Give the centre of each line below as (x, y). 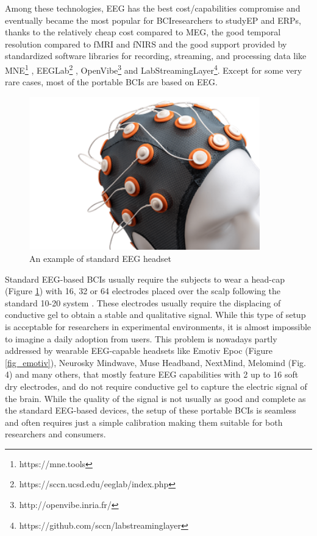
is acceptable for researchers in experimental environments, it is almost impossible (158, 326)
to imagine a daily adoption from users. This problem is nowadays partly (141, 338)
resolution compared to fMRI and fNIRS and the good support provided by (146, 44)
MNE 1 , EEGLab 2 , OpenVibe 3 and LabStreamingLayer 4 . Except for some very (154, 69)
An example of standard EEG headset (100, 258)
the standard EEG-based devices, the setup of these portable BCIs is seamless (151, 410)
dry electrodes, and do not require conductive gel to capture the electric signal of (156, 386)
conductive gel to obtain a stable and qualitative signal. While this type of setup (155, 315)
